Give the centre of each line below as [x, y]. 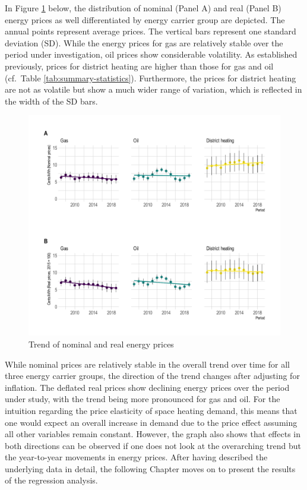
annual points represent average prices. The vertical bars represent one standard [151, 31]
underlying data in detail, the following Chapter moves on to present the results [150, 468]
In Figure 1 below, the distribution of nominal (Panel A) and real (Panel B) [143, 8]
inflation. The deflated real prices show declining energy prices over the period [147, 387]
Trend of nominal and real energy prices [101, 344]
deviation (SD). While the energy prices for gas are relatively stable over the [144, 42]
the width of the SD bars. [51, 101]
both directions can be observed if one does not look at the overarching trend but [153, 445]
